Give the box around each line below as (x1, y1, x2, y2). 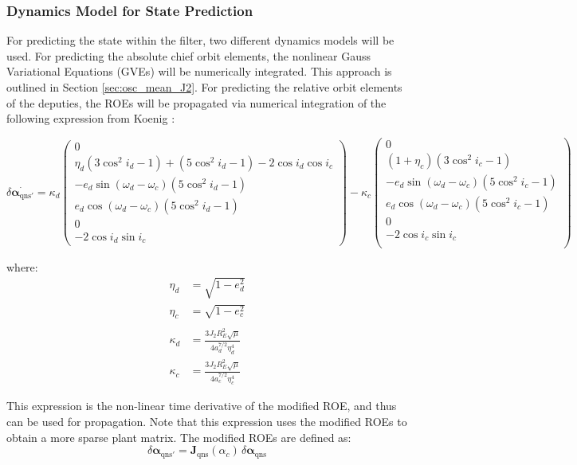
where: (6, 258, 38, 275)
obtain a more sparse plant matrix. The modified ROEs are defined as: (6, 428, 351, 445)
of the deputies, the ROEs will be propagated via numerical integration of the (6, 94, 387, 111)
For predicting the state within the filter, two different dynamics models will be (6, 32, 394, 49)
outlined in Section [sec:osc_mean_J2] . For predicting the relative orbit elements (6, 79, 402, 95)
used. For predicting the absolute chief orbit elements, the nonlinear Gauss (6, 47, 371, 64)
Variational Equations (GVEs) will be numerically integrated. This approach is (6, 63, 392, 80)
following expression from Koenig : (6, 110, 175, 127)
